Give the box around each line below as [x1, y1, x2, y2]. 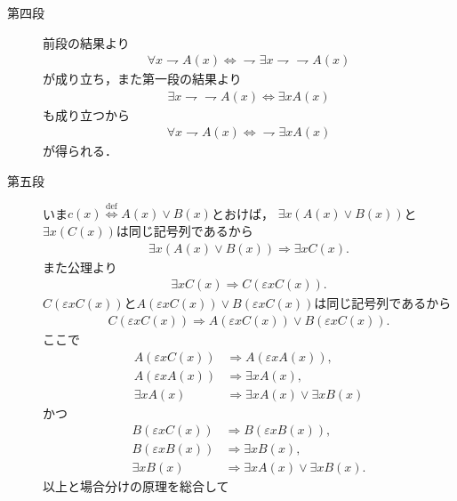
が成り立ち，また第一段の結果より [43, 69, 242, 88]
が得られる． [43, 141, 117, 160]
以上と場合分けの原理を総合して [43, 477, 229, 496]
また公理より [43, 257, 117, 276]
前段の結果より [43, 33, 130, 52]
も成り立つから [43, 105, 130, 124]
